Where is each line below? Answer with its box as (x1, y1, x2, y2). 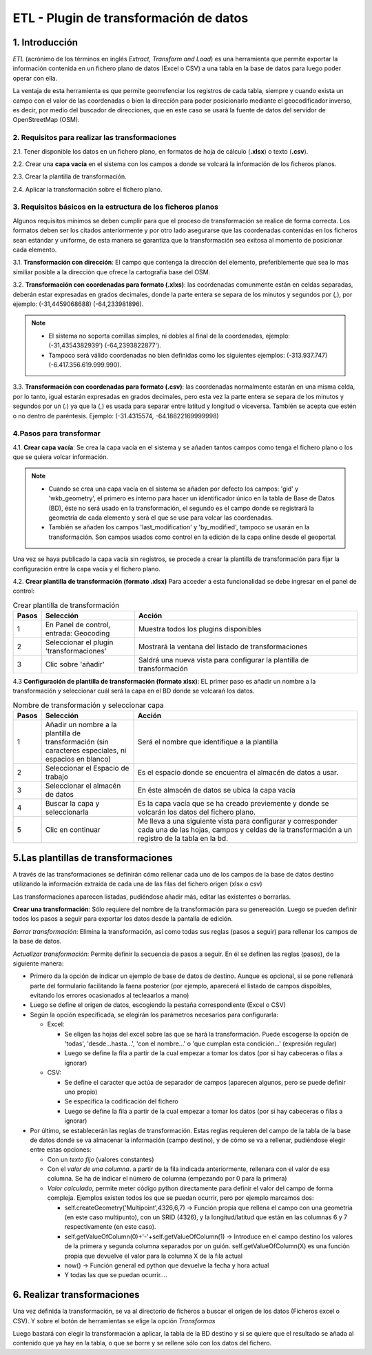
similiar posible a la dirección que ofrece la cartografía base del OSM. (12, 267, 211, 276)
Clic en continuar (45, 825, 101, 835)
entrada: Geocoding (45, 629, 110, 638)
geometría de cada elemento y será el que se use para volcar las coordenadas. (48, 513, 273, 522)
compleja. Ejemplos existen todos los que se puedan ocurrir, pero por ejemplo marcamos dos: (47, 1194, 314, 1202)
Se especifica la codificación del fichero (64, 1097, 178, 1106)
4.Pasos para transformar (12, 429, 101, 438)
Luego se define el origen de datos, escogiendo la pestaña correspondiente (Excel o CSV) (30, 1001, 286, 1009)
